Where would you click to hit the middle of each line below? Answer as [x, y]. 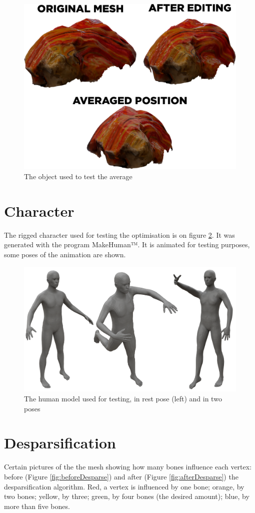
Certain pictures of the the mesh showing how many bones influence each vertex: [128, 467]
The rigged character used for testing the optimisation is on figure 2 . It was [119, 234]
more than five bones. [37, 506]
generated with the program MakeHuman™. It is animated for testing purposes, [127, 244]
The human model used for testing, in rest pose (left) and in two [123, 399]
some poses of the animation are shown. [65, 254]
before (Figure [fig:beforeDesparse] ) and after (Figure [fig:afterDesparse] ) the [121, 476]
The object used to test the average [78, 176]
